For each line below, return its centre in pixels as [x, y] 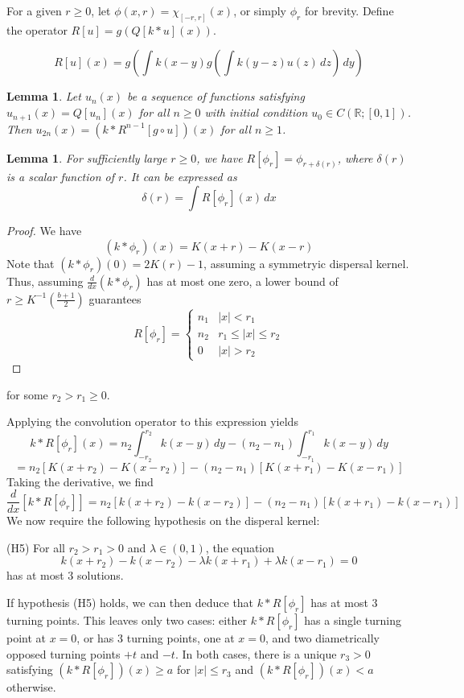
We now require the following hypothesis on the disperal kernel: [163, 520]
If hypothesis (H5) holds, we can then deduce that [130, 603]
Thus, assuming [45, 281]
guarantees [115, 298]
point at [27, 638]
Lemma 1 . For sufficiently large [87, 157]
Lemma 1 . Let [44, 96]
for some [27, 394]
